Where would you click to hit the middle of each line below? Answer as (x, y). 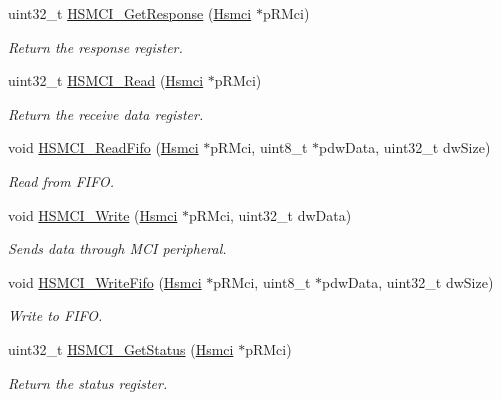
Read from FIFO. (61, 180)
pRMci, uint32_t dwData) (270, 214)
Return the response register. (95, 46)
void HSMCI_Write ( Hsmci (93, 214)
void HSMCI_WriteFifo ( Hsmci (105, 281)
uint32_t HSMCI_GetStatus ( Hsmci (121, 348)
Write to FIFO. (55, 315)
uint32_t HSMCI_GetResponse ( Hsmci (130, 13)
